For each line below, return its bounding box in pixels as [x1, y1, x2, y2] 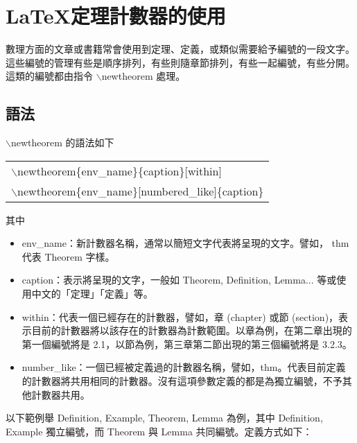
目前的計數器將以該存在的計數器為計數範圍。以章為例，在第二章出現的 [31, 323, 352, 338]
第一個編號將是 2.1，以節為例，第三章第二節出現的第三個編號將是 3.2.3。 [21, 336, 352, 351]
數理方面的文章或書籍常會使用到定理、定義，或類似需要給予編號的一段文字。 [6, 42, 355, 56]
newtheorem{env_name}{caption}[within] [17, 162, 222, 179]
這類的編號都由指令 [6, 69, 93, 83]
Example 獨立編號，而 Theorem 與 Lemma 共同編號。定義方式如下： [6, 424, 313, 438]
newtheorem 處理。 [101, 69, 186, 83]
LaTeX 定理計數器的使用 [6, 1, 226, 30]
